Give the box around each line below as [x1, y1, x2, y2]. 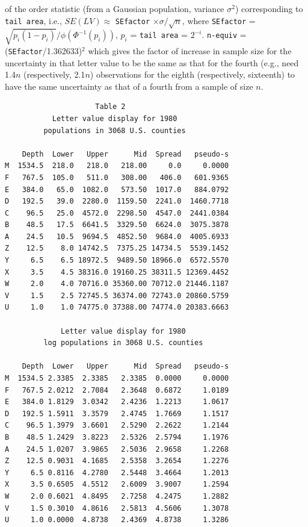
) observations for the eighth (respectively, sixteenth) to [90, 68, 295, 81]
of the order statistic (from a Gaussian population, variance [5, 2, 224, 14]
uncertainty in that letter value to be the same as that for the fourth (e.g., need [5, 56, 299, 69]
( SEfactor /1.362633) [5, 44, 82, 57]
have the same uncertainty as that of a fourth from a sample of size [5, 80, 253, 92]
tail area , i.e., [5, 14, 62, 27]
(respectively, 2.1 [23, 68, 85, 81]
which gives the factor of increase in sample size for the [88, 44, 292, 57]
